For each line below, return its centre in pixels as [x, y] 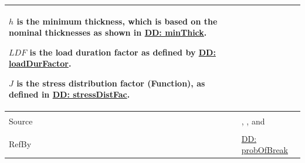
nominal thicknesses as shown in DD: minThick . [108, 32]
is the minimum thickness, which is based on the [117, 21]
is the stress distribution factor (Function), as [111, 83]
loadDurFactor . [40, 63]
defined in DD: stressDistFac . [70, 94]
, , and [253, 121]
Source [21, 121]
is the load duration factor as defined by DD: [123, 52]
